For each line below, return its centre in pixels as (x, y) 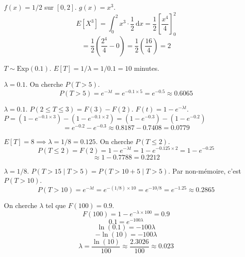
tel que (56, 205)
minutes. (147, 68)
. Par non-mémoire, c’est (204, 170)
